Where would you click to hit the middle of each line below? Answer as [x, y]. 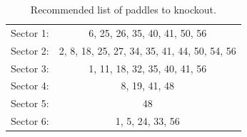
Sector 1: [30, 32]
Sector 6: [30, 121]
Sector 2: [30, 50]
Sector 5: [30, 103]
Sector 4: [30, 86]
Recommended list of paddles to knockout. [123, 9]
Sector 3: [30, 68]
